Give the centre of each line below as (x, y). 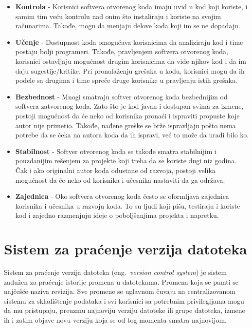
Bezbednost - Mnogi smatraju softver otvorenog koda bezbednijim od (121, 96)
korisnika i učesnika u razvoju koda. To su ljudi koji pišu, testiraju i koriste (128, 205)
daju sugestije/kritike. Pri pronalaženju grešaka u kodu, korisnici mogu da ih (130, 70)
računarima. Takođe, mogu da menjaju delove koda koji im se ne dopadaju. (128, 26)
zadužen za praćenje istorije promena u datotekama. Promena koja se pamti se (121, 281)
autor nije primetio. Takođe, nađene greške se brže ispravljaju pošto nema (126, 125)
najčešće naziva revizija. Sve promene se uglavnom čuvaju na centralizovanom (120, 291)
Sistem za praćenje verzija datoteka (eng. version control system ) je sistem (116, 272)
